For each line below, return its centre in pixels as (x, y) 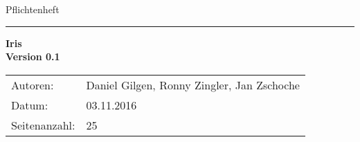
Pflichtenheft (33, 9)
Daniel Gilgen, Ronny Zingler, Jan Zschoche (193, 85)
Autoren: (33, 85)
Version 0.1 (33, 56)
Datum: (30, 105)
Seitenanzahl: (43, 125)
